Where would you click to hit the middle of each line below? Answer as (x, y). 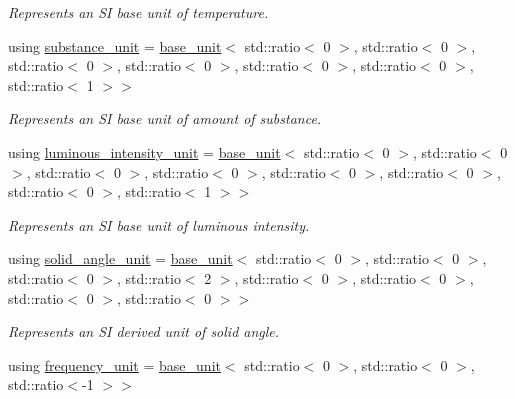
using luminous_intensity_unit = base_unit (144, 151)
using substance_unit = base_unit (115, 45)
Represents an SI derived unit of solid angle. (144, 331)
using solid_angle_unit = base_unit (120, 258)
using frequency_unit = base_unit (114, 364)
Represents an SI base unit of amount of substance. (165, 118)
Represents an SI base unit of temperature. (138, 12)
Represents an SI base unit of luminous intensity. (159, 224)
